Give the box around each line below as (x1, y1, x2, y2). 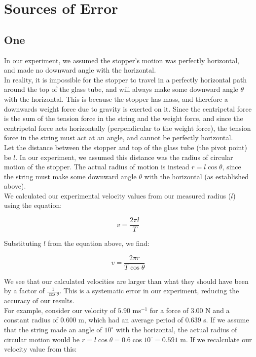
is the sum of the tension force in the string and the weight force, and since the (4, 113, 243, 123)
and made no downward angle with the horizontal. (4, 65, 156, 75)
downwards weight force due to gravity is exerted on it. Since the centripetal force (4, 103, 252, 114)
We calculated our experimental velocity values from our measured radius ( (4, 190, 231, 200)
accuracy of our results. (4, 295, 74, 306)
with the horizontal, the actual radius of (116, 324, 237, 334)
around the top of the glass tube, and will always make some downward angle (4, 84, 238, 94)
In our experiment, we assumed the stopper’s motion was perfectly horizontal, (4, 55, 239, 65)
